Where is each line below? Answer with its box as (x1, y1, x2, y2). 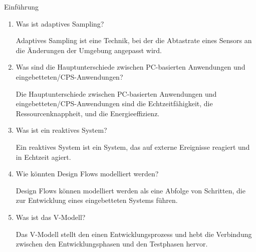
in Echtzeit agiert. (16, 151, 71, 162)
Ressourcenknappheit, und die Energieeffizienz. (16, 108, 160, 118)
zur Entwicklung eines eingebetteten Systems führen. (16, 195, 178, 205)
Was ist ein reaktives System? (16, 125, 107, 135)
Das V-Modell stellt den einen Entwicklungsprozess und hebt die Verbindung (16, 228, 252, 239)
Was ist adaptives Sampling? (16, 18, 104, 29)
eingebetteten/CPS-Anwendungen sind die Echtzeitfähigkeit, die (16, 98, 213, 109)
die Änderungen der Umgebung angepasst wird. (16, 45, 162, 55)
